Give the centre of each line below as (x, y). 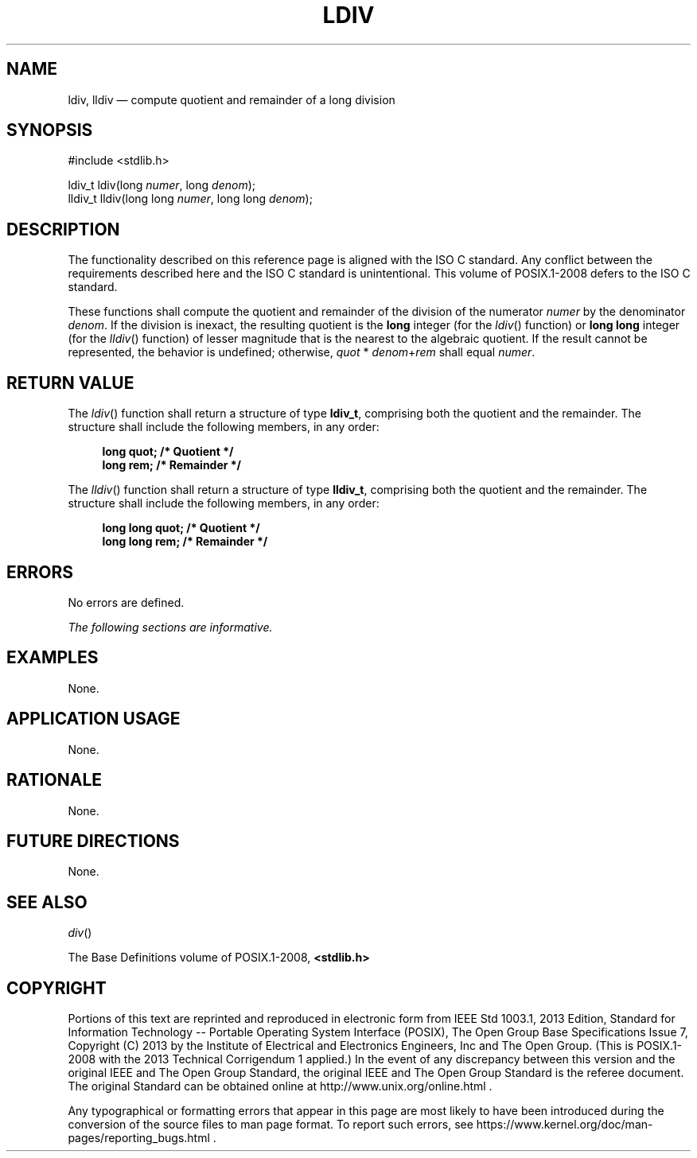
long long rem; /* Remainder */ (185, 542)
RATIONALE (55, 780)
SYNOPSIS (50, 130)
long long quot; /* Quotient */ (181, 528)
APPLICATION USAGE (93, 719)
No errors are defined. (126, 602)
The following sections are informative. (170, 627)
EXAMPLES (53, 658)
